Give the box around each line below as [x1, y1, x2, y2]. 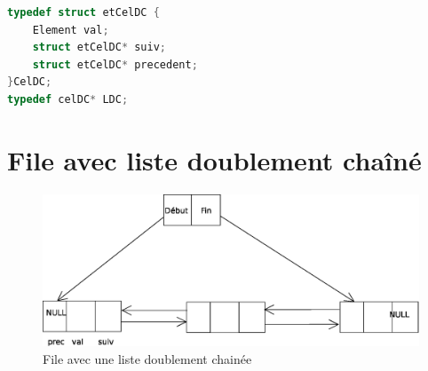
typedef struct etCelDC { [7, 6, 160, 19]
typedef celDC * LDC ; [7, 92, 129, 106]
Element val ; [32, 23, 109, 36]
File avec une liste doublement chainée [43, 349, 252, 367]
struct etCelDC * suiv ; [32, 41, 167, 54]
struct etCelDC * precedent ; [32, 58, 198, 71]
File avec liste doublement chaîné [7, 141, 422, 178]
